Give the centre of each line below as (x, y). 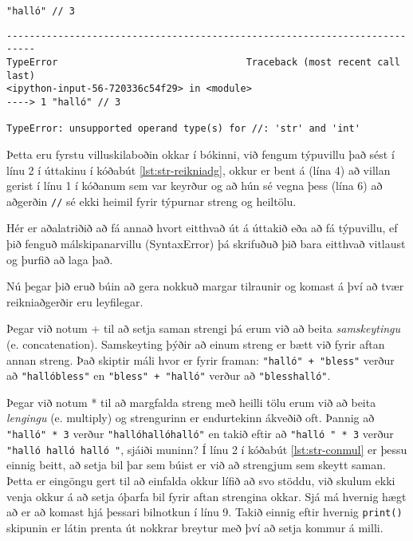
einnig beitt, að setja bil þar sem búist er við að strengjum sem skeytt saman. (196, 465)
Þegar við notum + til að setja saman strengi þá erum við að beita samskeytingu (204, 328)
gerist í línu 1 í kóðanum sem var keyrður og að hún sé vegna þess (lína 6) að (195, 186)
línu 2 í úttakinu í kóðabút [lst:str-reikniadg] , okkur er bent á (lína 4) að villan (199, 170)
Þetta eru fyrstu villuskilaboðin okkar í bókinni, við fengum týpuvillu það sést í (201, 154)
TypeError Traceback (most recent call (203, 62)
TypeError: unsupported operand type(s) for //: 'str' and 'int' (183, 129)
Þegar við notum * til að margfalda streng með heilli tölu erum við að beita (191, 402)
